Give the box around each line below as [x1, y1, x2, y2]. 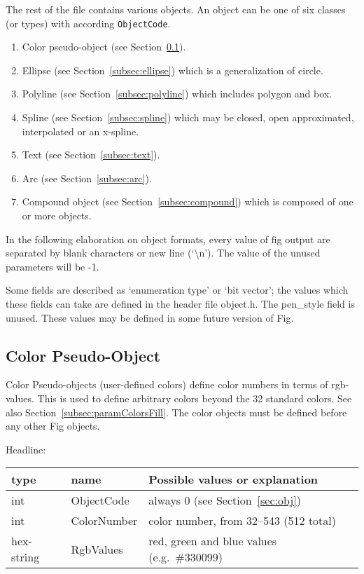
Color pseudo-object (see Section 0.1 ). [22, 39, 186, 54]
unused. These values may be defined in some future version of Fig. [6, 310, 294, 324]
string [11, 549, 40, 566]
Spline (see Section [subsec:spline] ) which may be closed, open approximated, [22, 110, 354, 125]
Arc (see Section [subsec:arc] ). [22, 170, 152, 185]
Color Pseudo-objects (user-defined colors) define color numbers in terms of [6, 377, 328, 392]
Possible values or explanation [148, 471, 318, 488]
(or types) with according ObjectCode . [6, 15, 171, 30]
